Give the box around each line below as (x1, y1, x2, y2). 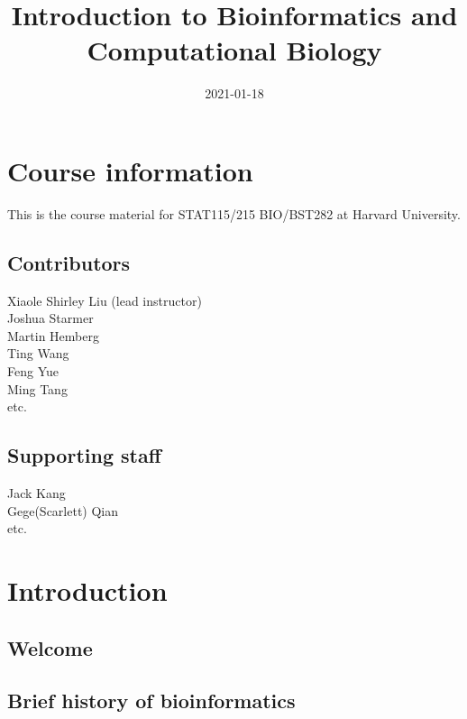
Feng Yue (7, 362, 59, 381)
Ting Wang (7, 344, 69, 363)
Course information (7, 152, 253, 189)
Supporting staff (7, 441, 161, 469)
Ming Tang (7, 379, 68, 398)
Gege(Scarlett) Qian (7, 501, 119, 520)
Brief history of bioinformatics (7, 687, 296, 714)
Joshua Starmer (7, 309, 94, 327)
